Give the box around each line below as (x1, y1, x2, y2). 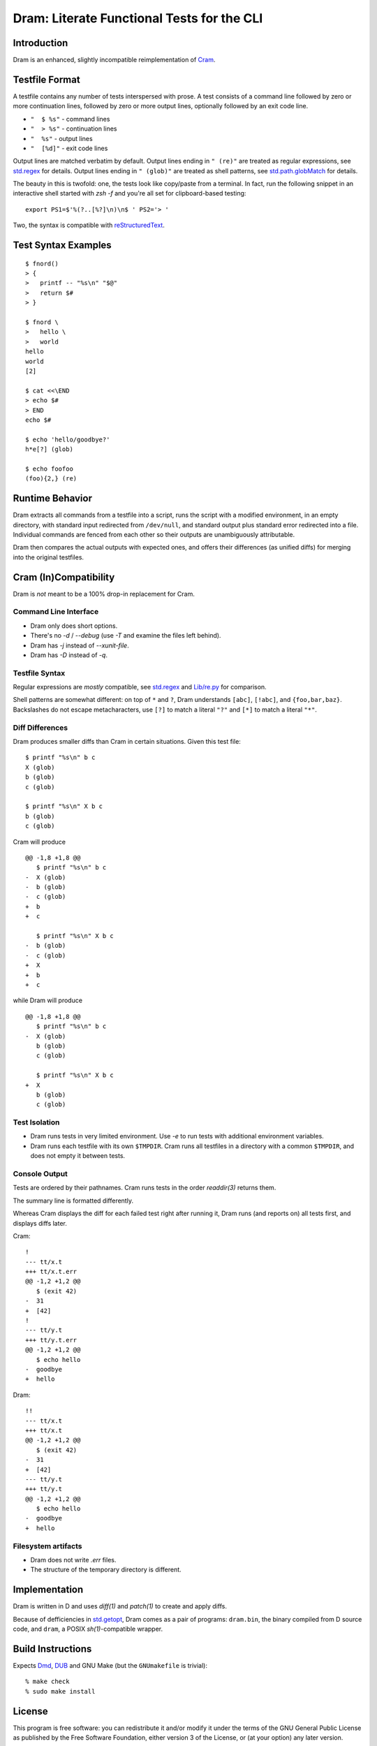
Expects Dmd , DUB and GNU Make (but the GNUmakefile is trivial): (13, 1661, 207, 1669)
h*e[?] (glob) (25, 446, 73, 453)
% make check (25, 1678, 70, 1686)
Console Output (13, 1168, 68, 1178)
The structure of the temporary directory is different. (30, 1565, 182, 1574)
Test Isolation (13, 1117, 60, 1127)
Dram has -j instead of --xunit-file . (30, 641, 129, 650)
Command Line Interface (13, 607, 99, 617)
